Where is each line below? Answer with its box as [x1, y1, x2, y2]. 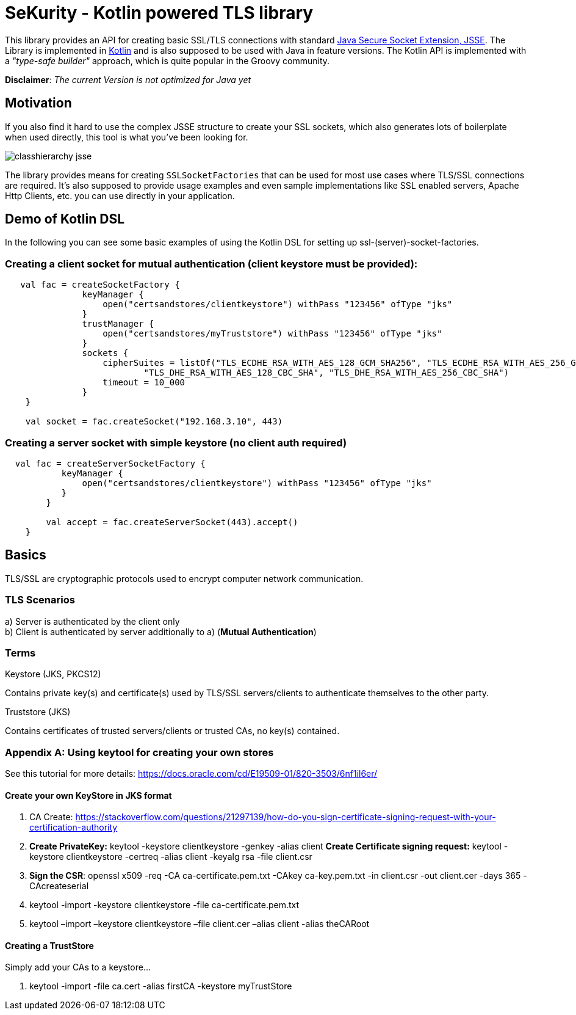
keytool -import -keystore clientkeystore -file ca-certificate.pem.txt [29, 900, 300, 911]
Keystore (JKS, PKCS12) [5, 669, 101, 680]
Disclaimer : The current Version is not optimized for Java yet [5, 74, 251, 85]
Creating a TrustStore [5, 940, 94, 951]
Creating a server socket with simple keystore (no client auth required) [5, 436, 347, 449]
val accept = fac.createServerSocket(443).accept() [46, 517, 298, 527]
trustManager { [82, 319, 154, 329]
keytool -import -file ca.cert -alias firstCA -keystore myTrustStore [29, 981, 292, 992]
